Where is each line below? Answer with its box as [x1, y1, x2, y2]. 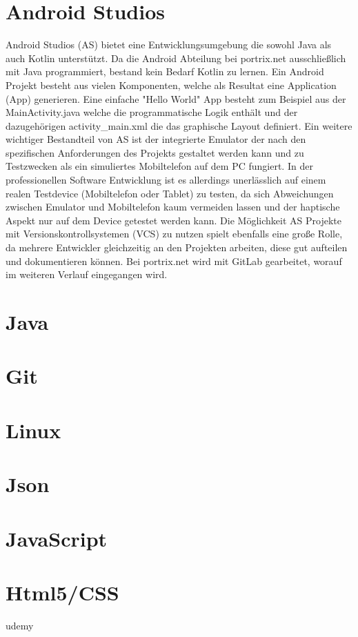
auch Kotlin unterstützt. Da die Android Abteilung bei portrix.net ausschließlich [6, 50, 346, 65]
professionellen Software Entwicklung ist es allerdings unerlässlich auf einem [6, 173, 326, 187]
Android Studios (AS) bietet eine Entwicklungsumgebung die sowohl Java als [6, 37, 332, 52]
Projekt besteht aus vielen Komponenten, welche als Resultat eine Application [6, 77, 337, 92]
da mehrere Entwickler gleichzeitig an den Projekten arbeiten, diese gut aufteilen [6, 240, 348, 255]
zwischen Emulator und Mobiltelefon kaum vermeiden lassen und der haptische [6, 199, 340, 214]
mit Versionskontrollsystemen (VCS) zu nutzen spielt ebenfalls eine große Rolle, [6, 226, 343, 241]
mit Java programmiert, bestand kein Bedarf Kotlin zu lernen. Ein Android [6, 64, 324, 79]
